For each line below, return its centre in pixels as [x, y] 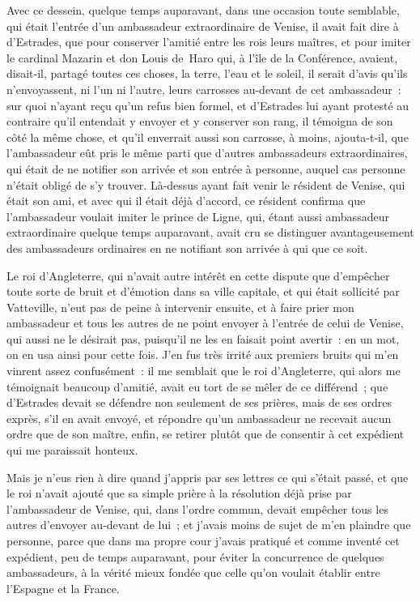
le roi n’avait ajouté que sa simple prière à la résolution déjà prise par [179, 493]
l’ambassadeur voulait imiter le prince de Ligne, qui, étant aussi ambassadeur [198, 216]
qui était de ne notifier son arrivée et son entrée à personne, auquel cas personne [206, 168]
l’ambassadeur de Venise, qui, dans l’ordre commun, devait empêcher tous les [197, 508]
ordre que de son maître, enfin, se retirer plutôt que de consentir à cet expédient [206, 434]
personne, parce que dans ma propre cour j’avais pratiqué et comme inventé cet [203, 540]
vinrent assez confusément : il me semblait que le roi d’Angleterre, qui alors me [204, 371]
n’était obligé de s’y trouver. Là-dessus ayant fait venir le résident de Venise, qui [206, 184]
